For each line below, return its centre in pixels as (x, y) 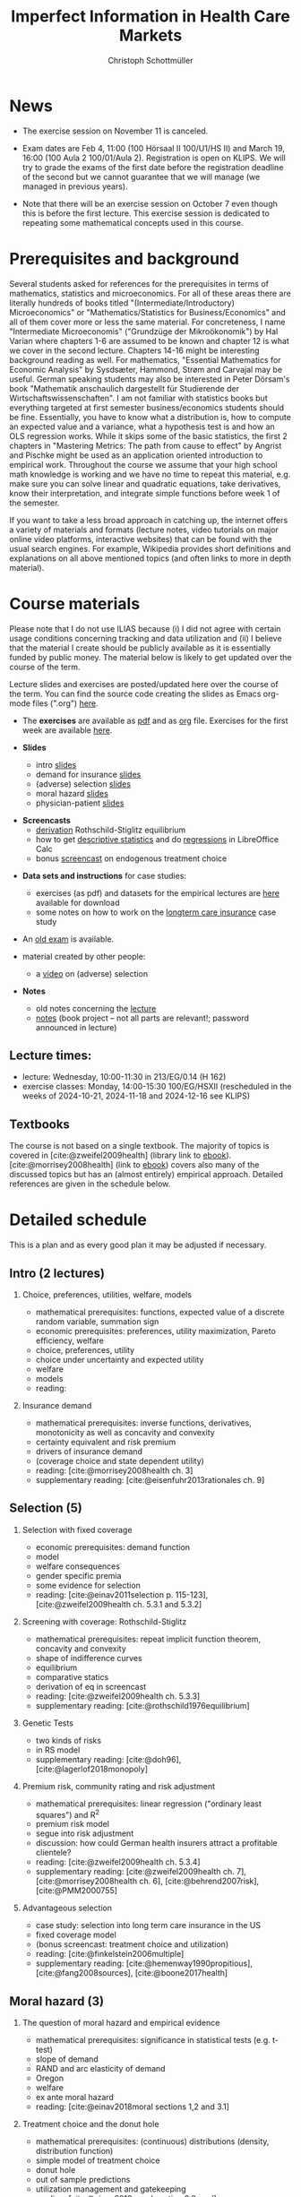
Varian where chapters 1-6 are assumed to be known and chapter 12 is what (149, 340)
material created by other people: (84, 956)
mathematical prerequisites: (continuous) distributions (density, (152, 2141)
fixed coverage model (76, 1935)
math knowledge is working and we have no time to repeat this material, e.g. (150, 474)
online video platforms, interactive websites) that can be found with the (141, 538)
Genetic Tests (48, 1723)
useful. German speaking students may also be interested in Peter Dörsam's (150, 379)
